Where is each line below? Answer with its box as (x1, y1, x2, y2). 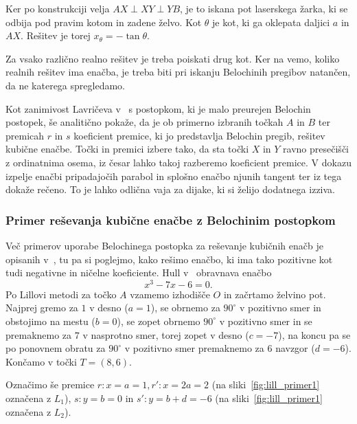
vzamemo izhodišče (130, 287, 210, 301)
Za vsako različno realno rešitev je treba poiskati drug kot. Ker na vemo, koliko (5, 51, 340, 65)
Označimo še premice (5, 377, 95, 392)
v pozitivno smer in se (219, 313, 312, 328)
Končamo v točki (5, 354, 77, 368)
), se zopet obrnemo (117, 313, 200, 328)
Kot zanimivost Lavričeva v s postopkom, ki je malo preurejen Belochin (5, 101, 311, 115)
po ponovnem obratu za (5, 341, 106, 355)
